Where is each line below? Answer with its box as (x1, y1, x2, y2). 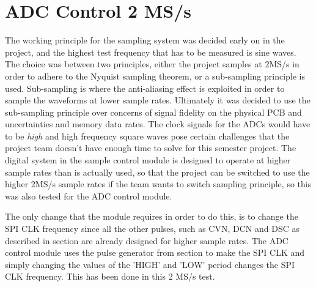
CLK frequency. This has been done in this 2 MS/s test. (5, 270, 215, 283)
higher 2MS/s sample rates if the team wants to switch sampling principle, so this (5, 177, 312, 190)
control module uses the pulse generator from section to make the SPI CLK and (5, 246, 305, 259)
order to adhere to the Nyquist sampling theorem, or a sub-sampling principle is (5, 69, 306, 82)
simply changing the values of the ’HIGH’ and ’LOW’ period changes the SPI (5, 258, 295, 270)
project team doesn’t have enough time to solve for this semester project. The (5, 141, 296, 154)
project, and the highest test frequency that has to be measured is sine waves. (5, 45, 296, 58)
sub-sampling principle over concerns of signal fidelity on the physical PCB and (5, 105, 302, 118)
